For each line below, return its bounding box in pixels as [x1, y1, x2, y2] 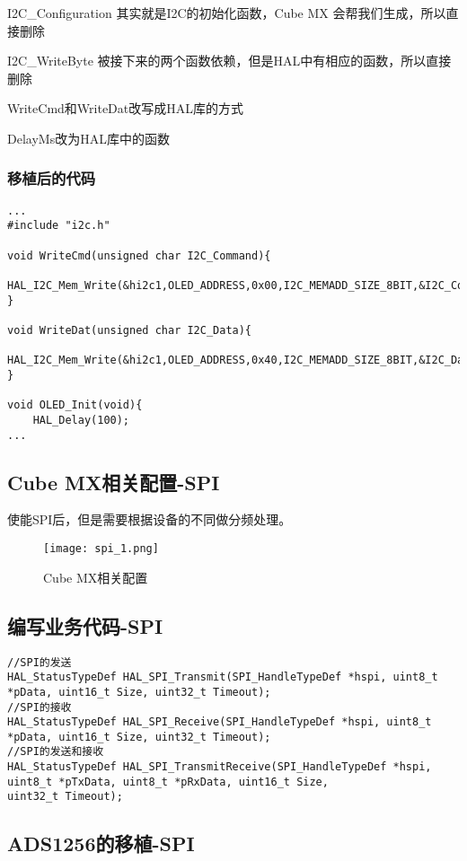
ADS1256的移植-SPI [7, 830, 195, 857]
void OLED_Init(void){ [7, 399, 143, 412]
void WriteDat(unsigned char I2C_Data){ [7, 324, 252, 338]
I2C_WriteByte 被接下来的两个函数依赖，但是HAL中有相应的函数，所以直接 [7, 51, 452, 70]
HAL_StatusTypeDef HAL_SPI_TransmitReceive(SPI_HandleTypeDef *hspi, [7, 760, 432, 774]
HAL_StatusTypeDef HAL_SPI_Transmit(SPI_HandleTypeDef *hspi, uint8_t [7, 671, 438, 684]
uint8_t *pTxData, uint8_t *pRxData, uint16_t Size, [7, 775, 329, 788]
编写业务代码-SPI [7, 611, 163, 639]
